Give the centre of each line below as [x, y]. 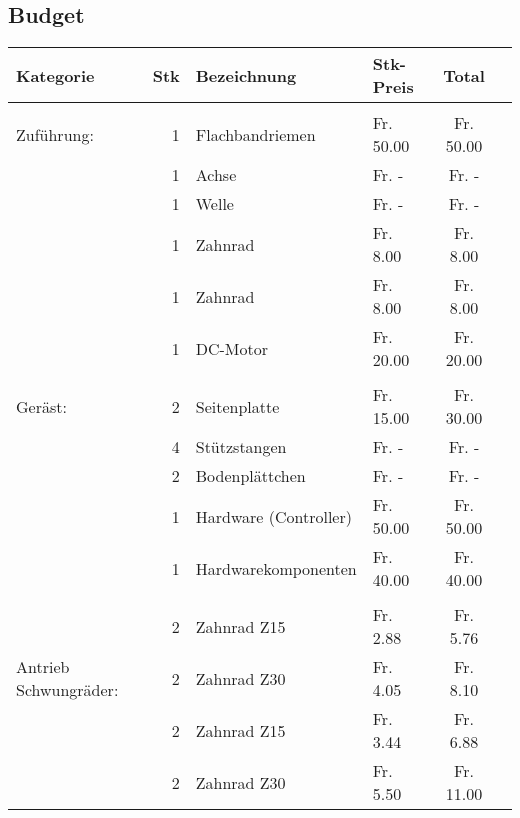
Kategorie [55, 75]
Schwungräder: [67, 690]
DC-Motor [232, 348]
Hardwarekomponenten [276, 568]
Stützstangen [241, 447]
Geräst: [41, 406]
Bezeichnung [246, 75]
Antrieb [43, 667]
